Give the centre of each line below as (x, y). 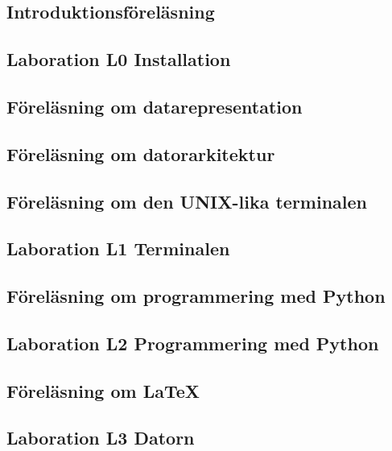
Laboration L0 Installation (119, 59)
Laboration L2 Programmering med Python (193, 343)
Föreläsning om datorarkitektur (141, 153)
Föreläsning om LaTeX (103, 390)
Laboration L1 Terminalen (118, 248)
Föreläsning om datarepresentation (155, 106)
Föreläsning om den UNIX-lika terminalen (187, 201)
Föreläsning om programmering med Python (196, 296)
